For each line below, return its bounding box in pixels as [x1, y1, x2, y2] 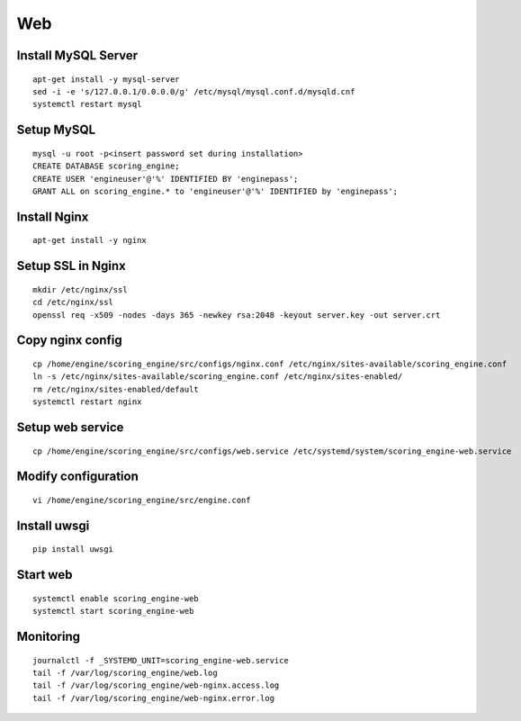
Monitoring [16, 628, 81, 644]
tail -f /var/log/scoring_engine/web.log [32, 667, 218, 678]
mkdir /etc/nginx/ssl [32, 284, 128, 294]
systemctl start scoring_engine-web [32, 606, 194, 617]
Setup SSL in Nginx [16, 258, 126, 274]
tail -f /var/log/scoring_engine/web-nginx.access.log [32, 680, 280, 690]
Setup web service [16, 419, 124, 435]
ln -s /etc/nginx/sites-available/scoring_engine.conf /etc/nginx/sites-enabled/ [32, 372, 403, 382]
